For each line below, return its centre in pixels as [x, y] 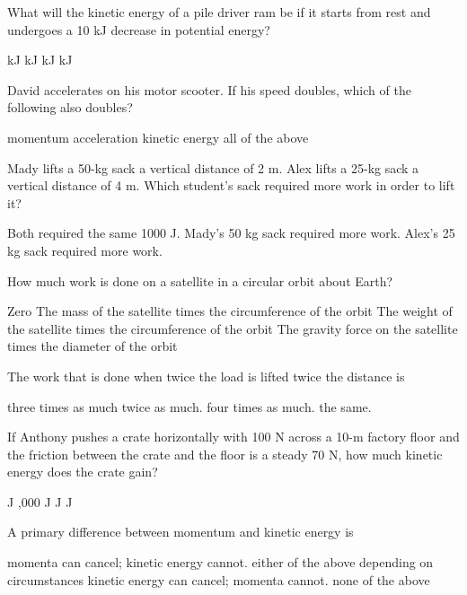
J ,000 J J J [40, 501]
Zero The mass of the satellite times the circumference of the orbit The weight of [230, 311]
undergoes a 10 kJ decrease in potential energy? [139, 29]
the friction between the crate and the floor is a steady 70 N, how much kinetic [225, 454]
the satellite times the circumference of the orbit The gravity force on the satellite [233, 328]
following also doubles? [70, 107]
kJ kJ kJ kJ [40, 60]
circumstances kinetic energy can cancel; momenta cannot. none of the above [219, 579]
